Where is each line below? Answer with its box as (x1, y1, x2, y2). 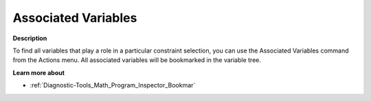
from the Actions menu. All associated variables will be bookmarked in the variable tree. (12, 56, 261, 64)
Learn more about (12, 68, 65, 76)
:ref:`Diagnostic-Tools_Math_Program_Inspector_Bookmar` (30, 81, 196, 89)
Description (12, 34, 47, 42)
